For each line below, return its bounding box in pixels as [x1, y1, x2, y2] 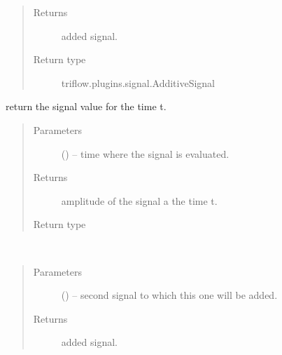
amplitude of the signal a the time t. [61, 193, 218, 208]
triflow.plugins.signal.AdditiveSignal [61, 75, 216, 90]
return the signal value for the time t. [6, 99, 167, 114]
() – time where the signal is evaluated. [61, 146, 230, 161]
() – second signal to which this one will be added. [61, 288, 278, 302]
